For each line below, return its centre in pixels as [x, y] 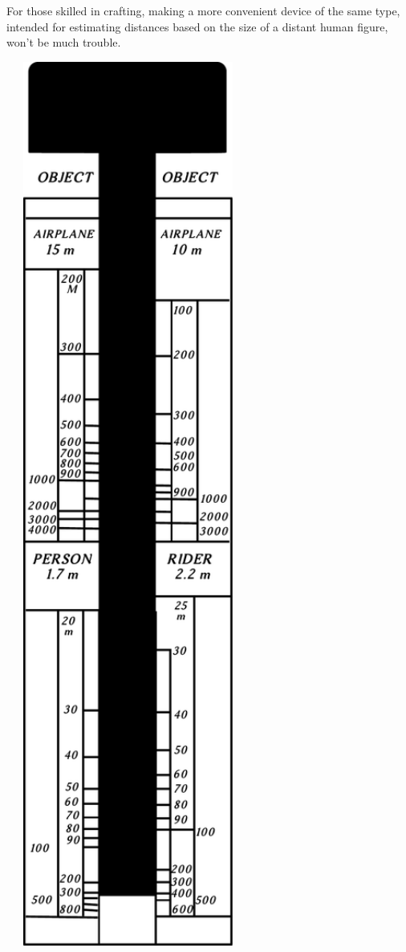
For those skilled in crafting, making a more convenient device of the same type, [203, 10]
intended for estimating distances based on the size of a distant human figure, [197, 26]
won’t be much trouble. [64, 42]
